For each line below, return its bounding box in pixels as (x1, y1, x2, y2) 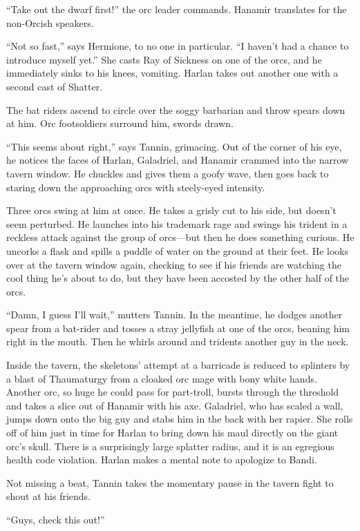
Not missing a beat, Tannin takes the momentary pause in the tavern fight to (6, 475, 334, 490)
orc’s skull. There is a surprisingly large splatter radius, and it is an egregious (6, 438, 334, 453)
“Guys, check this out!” (6, 512, 105, 526)
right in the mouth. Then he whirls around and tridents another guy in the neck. (6, 334, 349, 349)
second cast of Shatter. (6, 79, 103, 93)
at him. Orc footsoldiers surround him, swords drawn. (6, 116, 234, 131)
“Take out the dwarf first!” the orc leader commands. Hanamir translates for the (6, 2, 347, 16)
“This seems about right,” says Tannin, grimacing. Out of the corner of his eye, (6, 139, 342, 153)
